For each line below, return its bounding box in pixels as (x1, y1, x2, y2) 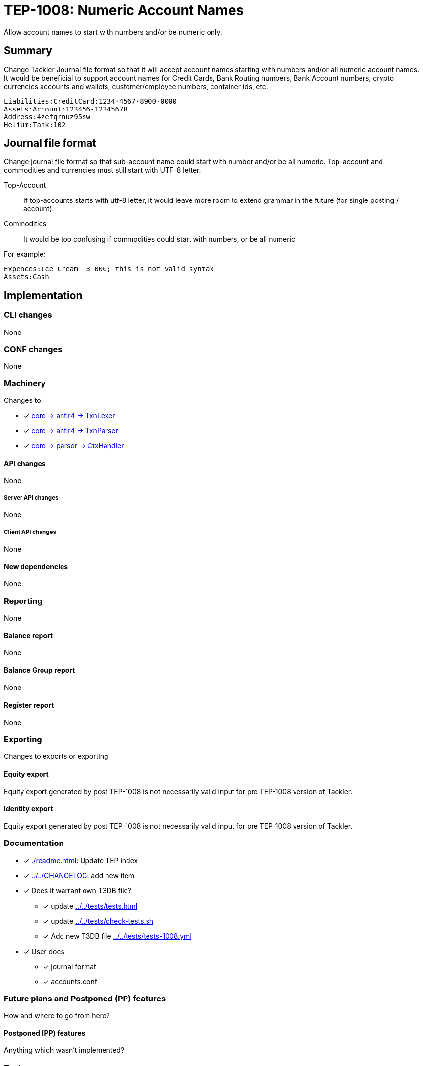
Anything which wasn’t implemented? (4, 1046, 125, 1055)
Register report (4, 700, 54, 709)
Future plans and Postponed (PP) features (4, 993, 166, 1003)
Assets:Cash (4, 273, 49, 281)
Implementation (4, 289, 83, 302)
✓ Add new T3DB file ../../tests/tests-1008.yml (43, 932, 191, 940)
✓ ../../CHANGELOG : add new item (23, 871, 135, 880)
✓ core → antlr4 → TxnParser (23, 426, 118, 435)
